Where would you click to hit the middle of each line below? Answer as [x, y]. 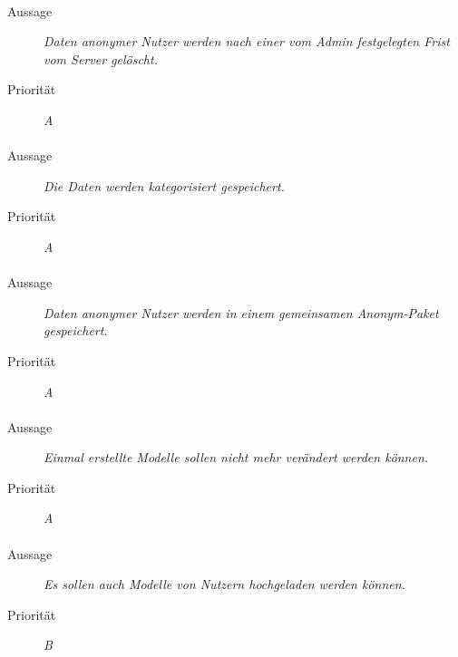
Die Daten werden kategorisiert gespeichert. [164, 185]
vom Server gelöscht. [101, 58]
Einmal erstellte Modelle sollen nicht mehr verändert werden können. [236, 457]
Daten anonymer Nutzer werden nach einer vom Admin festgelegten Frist [247, 41]
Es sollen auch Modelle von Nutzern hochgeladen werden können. [224, 584]
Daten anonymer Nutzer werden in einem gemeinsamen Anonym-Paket [241, 312]
